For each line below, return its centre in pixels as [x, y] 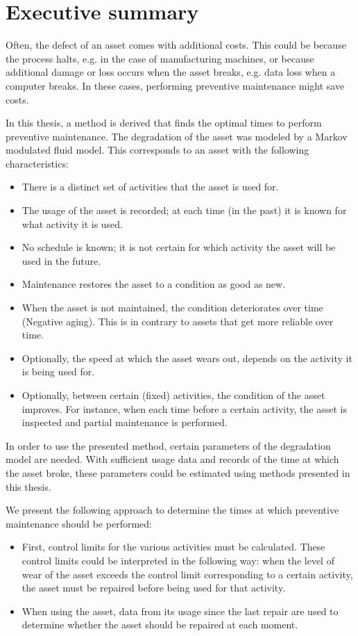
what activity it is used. [73, 223]
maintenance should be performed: [79, 523]
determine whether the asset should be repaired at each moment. [160, 625]
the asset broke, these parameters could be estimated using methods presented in [178, 472]
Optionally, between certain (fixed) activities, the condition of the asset [173, 395]
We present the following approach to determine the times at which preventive [172, 510]
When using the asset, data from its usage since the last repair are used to [180, 611]
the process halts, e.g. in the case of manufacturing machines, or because [160, 58]
